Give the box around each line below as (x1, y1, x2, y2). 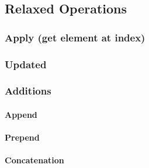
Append (5, 108, 37, 120)
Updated (5, 57, 47, 71)
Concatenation (5, 154, 64, 166)
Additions (5, 83, 51, 98)
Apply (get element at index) (5, 30, 145, 44)
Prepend (5, 131, 40, 143)
